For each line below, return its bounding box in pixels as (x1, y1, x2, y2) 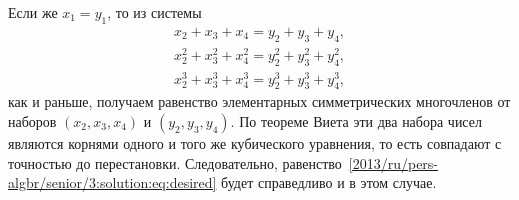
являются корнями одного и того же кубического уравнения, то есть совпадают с (8, 133, 502, 154)
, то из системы (107, 2, 202, 22)
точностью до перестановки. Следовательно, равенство (8, 152, 342, 173)
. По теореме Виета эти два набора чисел (230, 111, 482, 132)
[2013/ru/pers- (348, 152, 439, 173)
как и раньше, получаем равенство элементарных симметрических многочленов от (8, 91, 511, 112)
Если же (8, 2, 58, 22)
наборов (8, 111, 57, 132)
